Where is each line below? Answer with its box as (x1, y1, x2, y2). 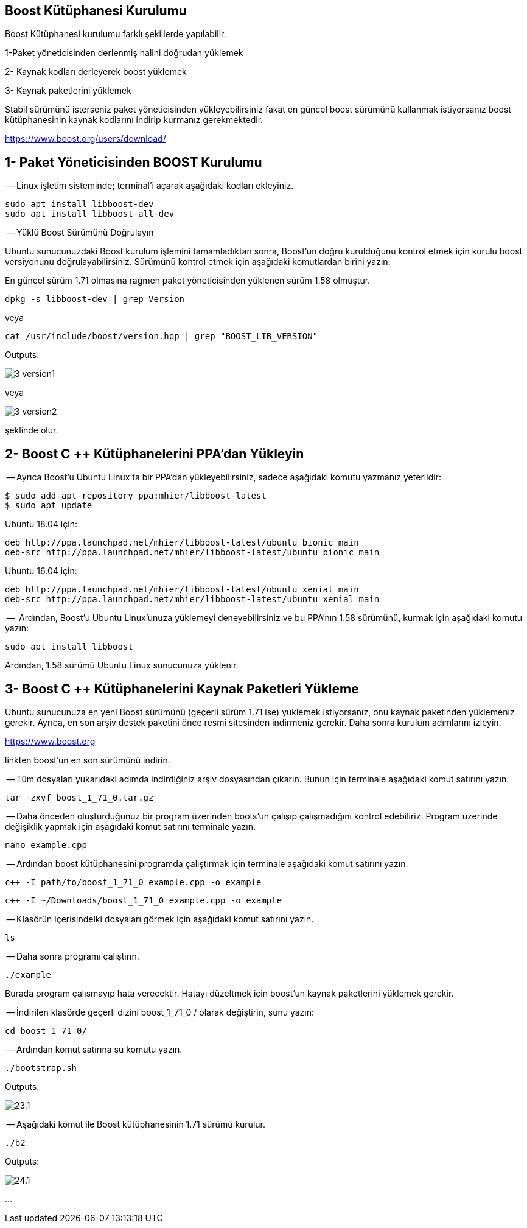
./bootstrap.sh (5, 1062, 77, 1073)
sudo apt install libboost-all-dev (5, 209, 175, 219)
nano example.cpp (5, 840, 87, 850)
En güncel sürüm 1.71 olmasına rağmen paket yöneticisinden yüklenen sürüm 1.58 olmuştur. (5, 275, 371, 286)
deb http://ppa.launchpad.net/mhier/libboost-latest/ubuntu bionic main (5, 538, 359, 548)
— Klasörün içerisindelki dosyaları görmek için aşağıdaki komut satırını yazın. (6, 913, 314, 924)
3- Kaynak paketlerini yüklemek (5, 85, 131, 96)
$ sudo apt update (5, 500, 92, 511)
